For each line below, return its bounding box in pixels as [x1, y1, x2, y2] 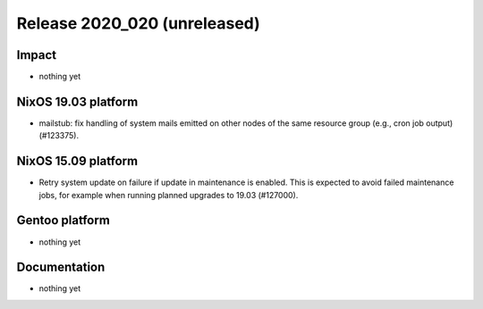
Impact [16, 47, 57, 63]
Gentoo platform [16, 213, 111, 228]
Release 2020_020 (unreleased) [16, 13, 261, 33]
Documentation [16, 260, 106, 275]
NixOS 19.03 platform [16, 94, 139, 109]
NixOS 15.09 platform [16, 154, 139, 169]
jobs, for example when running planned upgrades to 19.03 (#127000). [38, 189, 299, 200]
